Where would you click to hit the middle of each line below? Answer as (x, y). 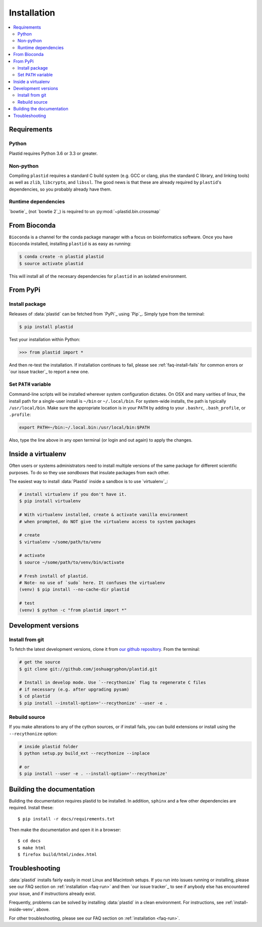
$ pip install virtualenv (50, 501)
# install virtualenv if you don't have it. (73, 494)
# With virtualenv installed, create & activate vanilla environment (104, 515)
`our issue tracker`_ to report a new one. (49, 372)
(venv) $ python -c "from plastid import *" (73, 610)
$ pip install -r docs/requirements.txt (66, 819)
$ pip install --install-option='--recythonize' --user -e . (93, 703)
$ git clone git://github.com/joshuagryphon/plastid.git (88, 669)
